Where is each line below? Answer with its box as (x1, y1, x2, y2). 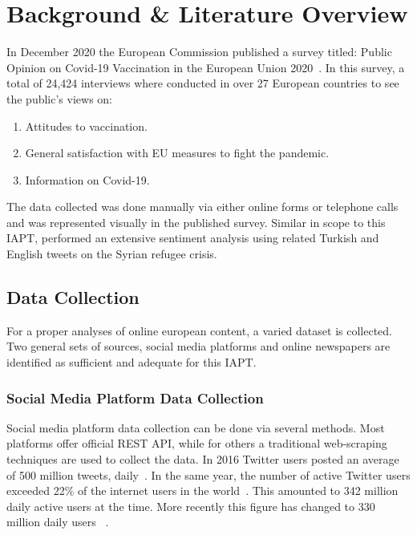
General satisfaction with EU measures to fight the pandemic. (25, 144, 330, 161)
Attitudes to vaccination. (25, 117, 148, 134)
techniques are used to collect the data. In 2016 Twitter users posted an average (6, 451, 399, 468)
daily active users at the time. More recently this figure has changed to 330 (6, 497, 375, 514)
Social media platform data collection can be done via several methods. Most (6, 419, 385, 436)
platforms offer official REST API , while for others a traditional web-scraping (6, 435, 387, 452)
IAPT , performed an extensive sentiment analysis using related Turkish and (6, 229, 379, 246)
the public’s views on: (6, 90, 112, 107)
